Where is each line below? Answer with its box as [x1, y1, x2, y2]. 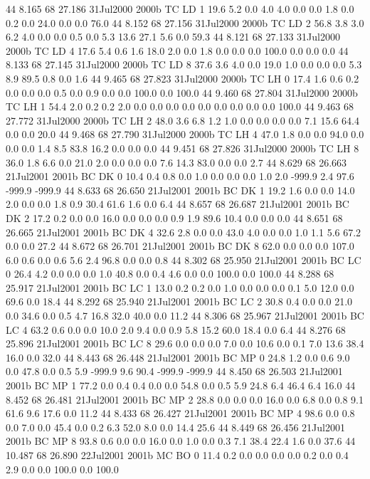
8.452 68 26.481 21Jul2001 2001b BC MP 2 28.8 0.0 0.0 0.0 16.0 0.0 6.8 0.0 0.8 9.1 [6, 391, 364, 406]
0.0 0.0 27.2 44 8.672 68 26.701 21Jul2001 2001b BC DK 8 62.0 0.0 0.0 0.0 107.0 [6, 238, 354, 253]
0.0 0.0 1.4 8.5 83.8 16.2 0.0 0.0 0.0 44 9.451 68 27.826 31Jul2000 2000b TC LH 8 [6, 140, 359, 155]
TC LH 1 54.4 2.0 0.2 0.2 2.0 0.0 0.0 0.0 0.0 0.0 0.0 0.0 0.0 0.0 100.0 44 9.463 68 [6, 99, 354, 114]
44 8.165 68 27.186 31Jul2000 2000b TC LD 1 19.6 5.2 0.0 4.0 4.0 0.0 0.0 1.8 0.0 [6, 1, 354, 16]
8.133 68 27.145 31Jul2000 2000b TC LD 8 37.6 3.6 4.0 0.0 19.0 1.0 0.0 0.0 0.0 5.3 [6, 57, 362, 72]
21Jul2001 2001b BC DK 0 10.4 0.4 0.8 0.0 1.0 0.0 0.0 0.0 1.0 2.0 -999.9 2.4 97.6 [6, 169, 354, 184]
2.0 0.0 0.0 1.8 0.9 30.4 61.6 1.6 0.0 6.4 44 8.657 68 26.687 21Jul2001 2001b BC [6, 196, 349, 211]
